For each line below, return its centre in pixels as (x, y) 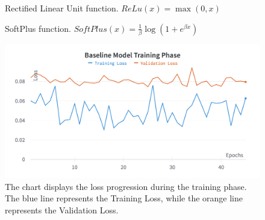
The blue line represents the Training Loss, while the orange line (124, 198)
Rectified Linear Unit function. (62, 8)
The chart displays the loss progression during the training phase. (126, 186)
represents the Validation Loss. (62, 210)
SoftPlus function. (38, 28)
